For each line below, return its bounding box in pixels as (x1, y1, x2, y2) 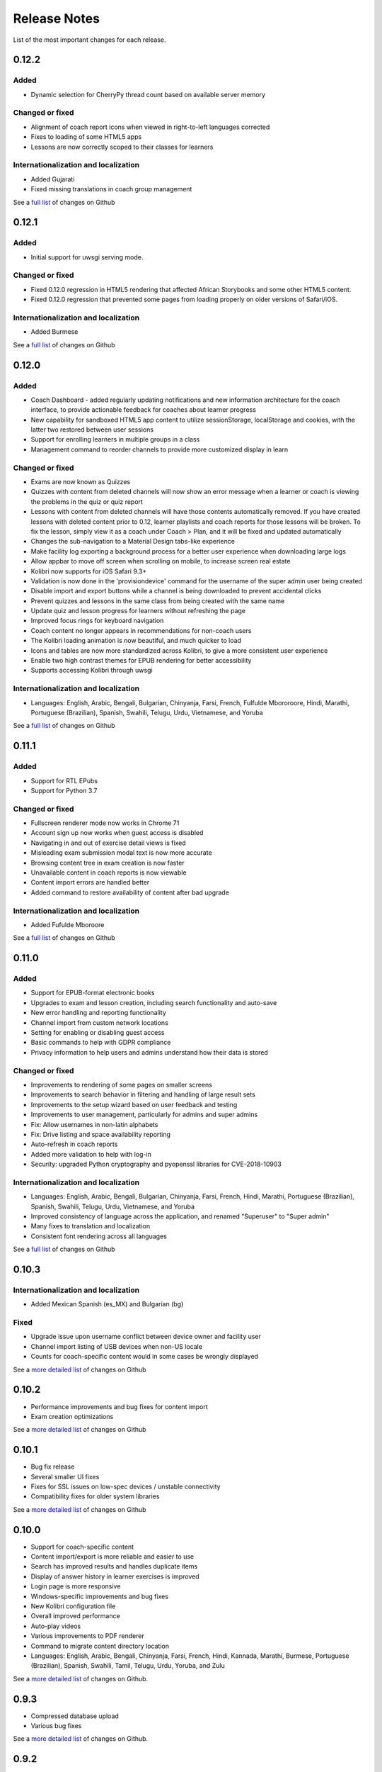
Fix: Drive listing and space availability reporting (30, 1130, 171, 1138)
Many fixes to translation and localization (30, 1222, 151, 1230)
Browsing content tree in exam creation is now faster (30, 858, 185, 867)
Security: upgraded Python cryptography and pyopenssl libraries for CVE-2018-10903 (30, 1160, 282, 1169)
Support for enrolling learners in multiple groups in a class (30, 435, 200, 444)
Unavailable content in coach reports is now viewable (30, 868, 187, 877)
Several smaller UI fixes (30, 1472, 100, 1481)
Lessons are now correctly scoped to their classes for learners (30, 142, 214, 151)
